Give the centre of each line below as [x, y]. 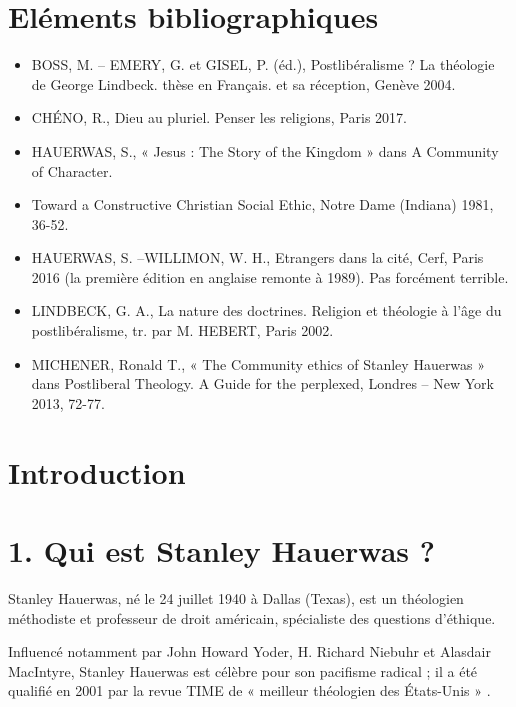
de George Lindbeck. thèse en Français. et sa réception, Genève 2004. [243, 83]
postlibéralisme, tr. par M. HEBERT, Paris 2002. [182, 330]
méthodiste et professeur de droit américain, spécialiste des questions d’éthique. [252, 617]
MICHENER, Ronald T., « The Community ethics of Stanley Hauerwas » [258, 363]
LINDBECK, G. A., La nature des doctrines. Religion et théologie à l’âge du [266, 310]
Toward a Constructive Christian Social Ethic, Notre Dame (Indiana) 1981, [262, 204]
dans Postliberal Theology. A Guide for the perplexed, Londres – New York [262, 383]
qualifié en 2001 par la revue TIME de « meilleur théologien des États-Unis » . [249, 690]
